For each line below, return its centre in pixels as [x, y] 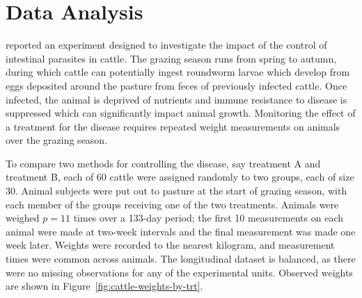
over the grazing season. [57, 140]
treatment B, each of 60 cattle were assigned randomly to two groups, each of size [180, 177]
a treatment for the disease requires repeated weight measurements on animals [173, 126]
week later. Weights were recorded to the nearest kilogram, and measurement [170, 245]
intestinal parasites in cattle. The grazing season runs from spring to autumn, [171, 58]
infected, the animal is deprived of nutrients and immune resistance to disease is [176, 99]
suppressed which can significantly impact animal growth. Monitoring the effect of [181, 113]
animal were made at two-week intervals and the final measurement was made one [181, 231]
